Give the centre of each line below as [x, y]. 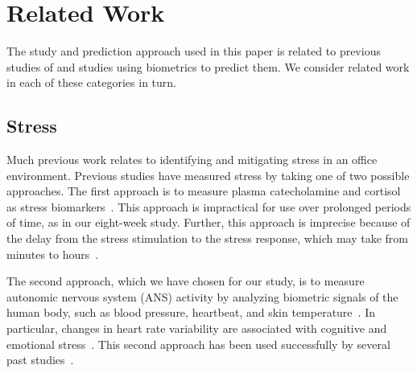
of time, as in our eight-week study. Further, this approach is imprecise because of [208, 222]
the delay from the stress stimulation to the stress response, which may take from [207, 238]
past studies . [40, 360]
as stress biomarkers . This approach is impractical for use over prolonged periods [209, 206]
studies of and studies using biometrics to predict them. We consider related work [208, 66]
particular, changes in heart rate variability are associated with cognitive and [197, 328]
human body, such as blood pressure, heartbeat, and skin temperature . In [191, 312]
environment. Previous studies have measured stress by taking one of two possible [208, 175]
